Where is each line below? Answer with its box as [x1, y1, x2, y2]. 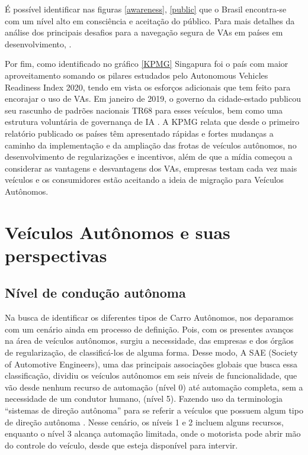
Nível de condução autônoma [5, 283, 186, 302]
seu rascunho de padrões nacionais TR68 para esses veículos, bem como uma [5, 104, 283, 116]
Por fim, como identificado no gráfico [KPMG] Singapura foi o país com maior [5, 57, 288, 70]
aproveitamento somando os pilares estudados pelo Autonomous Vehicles [5, 69, 268, 81]
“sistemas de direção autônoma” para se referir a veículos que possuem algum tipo [5, 404, 303, 417]
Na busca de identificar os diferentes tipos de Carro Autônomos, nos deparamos [5, 311, 294, 324]
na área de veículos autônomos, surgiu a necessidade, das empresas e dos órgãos [5, 334, 294, 347]
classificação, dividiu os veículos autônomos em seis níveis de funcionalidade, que [5, 369, 297, 382]
